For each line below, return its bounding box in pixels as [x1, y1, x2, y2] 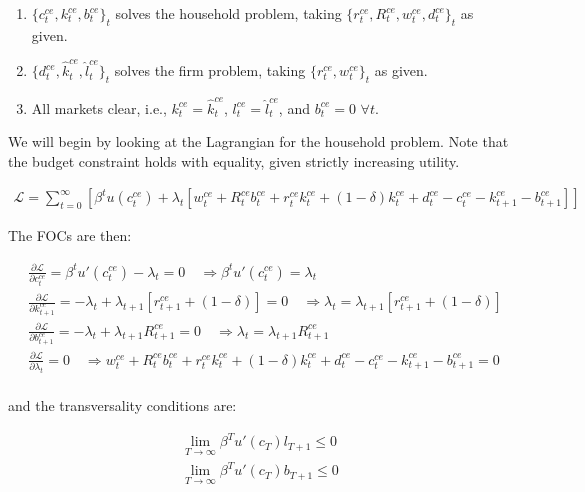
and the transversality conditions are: [8, 395, 237, 416]
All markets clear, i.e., [31, 97, 167, 118]
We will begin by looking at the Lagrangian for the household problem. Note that [8, 131, 509, 152]
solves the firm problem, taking [114, 60, 306, 81]
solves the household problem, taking [115, 3, 342, 23]
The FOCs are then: [8, 225, 132, 246]
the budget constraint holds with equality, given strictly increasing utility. [8, 150, 460, 171]
